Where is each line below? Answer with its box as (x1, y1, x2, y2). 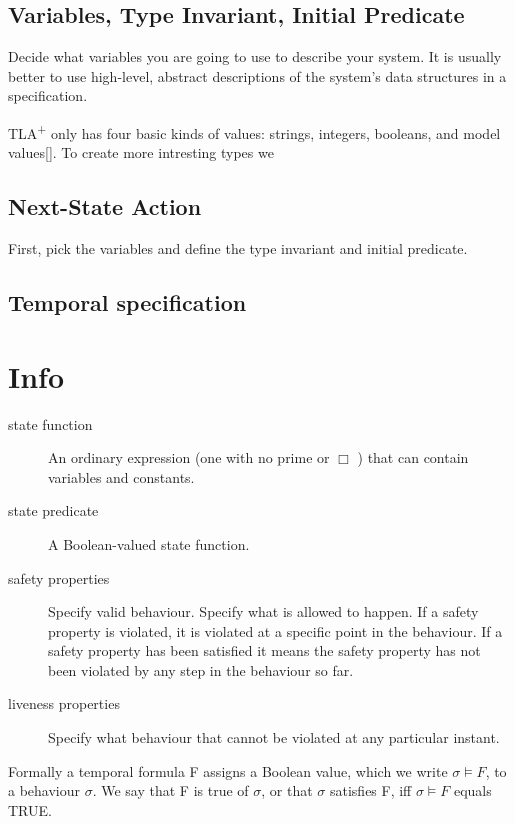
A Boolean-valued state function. (48, 533, 250, 554)
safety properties (8, 567, 110, 588)
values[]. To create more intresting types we (8, 142, 274, 163)
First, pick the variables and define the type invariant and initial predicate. (8, 238, 468, 259)
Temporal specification (8, 287, 247, 318)
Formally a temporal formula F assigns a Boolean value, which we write (8, 760, 448, 781)
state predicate (8, 500, 99, 521)
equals (453, 780, 492, 801)
